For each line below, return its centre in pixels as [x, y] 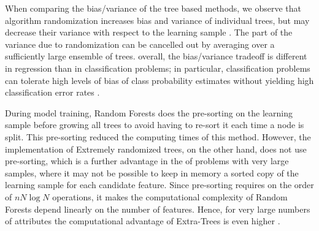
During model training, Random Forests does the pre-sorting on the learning [149, 112]
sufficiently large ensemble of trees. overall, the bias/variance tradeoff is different [156, 56]
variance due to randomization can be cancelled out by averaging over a [140, 44]
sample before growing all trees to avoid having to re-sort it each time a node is [155, 125]
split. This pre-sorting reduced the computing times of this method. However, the [158, 136]
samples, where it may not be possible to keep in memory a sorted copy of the [152, 172]
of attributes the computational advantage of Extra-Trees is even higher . [143, 221]
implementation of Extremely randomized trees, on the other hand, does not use [156, 149]
